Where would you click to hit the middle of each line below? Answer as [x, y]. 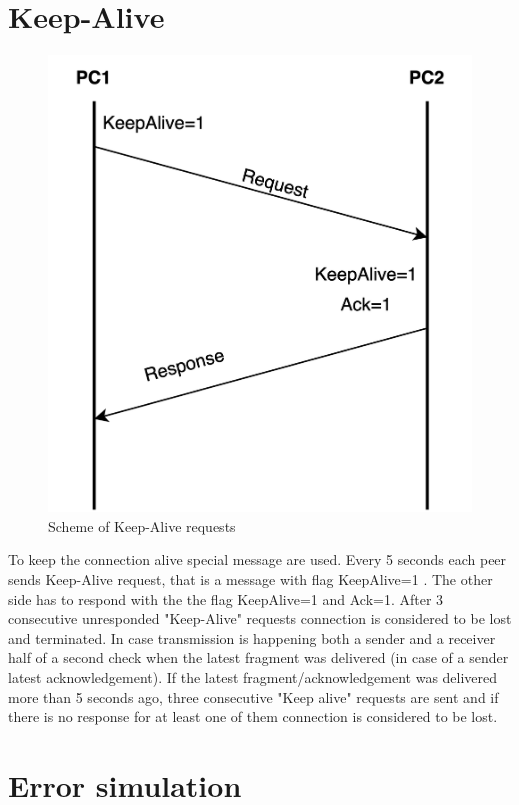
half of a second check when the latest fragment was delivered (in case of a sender [258, 657]
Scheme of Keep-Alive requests [142, 525]
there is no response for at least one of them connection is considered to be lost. [253, 716]
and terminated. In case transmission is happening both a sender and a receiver [252, 637]
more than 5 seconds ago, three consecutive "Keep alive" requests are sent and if [253, 696]
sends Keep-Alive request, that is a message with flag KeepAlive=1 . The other [250, 578]
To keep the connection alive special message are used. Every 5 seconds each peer [257, 559]
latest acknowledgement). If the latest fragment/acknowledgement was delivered [253, 676]
